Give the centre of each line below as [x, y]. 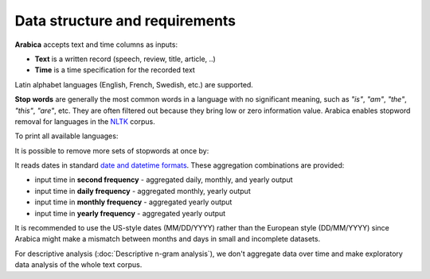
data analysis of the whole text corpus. [78, 265]
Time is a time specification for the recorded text [115, 70]
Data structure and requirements [125, 21]
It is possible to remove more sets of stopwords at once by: [112, 150]
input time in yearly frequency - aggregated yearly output [130, 213]
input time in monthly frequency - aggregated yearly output [133, 202]
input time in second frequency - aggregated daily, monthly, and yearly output [164, 180]
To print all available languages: [66, 136]
